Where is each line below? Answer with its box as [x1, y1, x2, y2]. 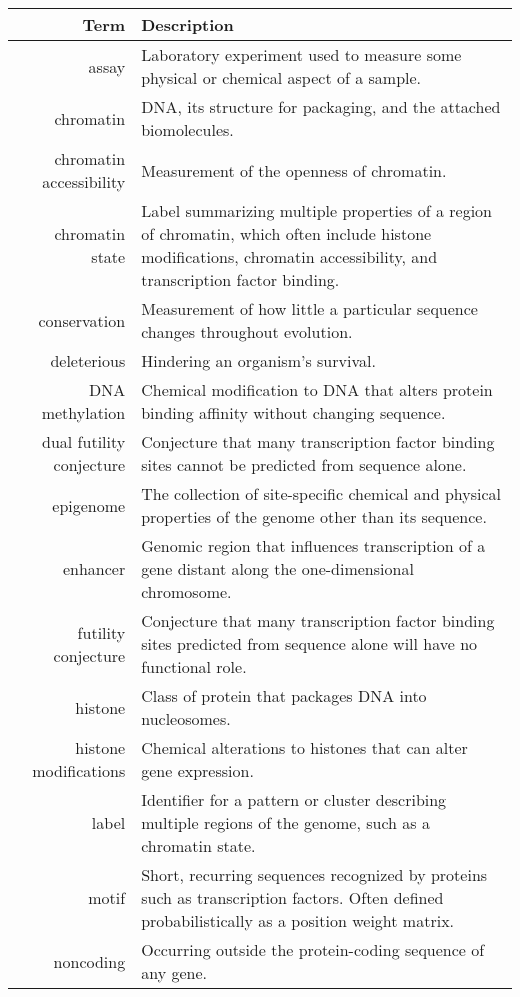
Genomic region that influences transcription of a [141, 534, 486, 557]
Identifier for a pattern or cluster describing [141, 788, 447, 811]
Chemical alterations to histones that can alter [141, 736, 468, 759]
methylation [41, 401, 126, 424]
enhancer [62, 557, 126, 580]
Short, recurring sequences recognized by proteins [141, 863, 488, 886]
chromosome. [141, 580, 232, 603]
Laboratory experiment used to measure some [141, 43, 462, 66]
